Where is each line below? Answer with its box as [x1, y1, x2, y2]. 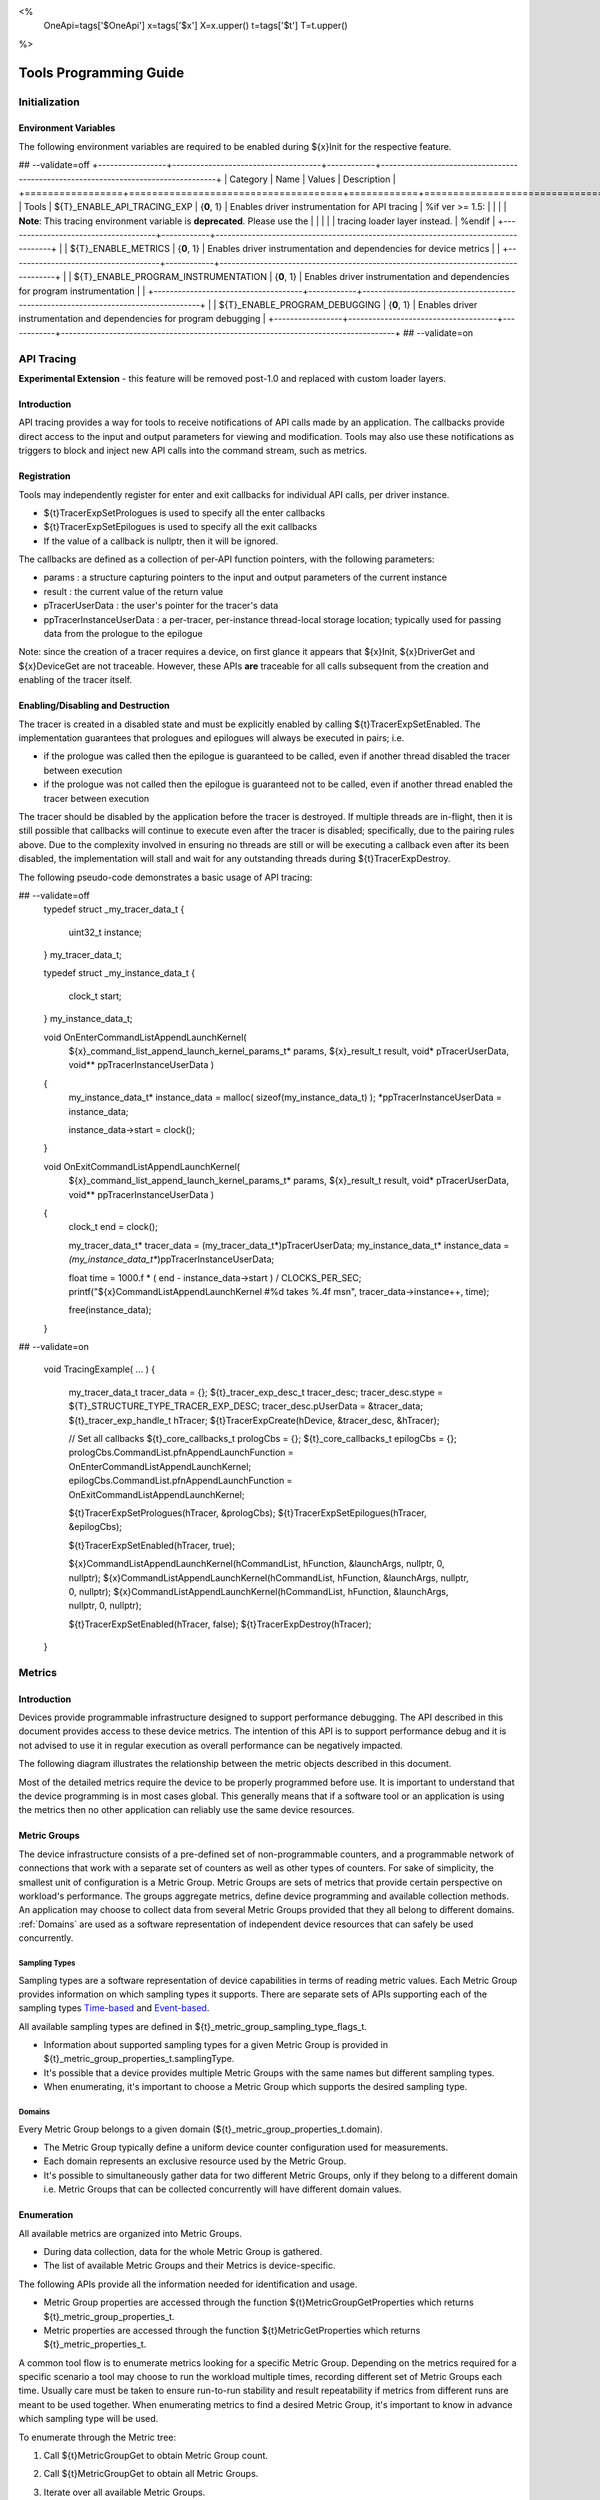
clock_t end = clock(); [68, 1221, 159, 1233]
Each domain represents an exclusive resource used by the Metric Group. [43, 2155, 347, 2167]
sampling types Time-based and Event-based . [18, 2002, 210, 2014]
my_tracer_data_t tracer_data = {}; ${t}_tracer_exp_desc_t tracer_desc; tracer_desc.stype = [68, 1386, 444, 1398]
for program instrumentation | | [18, 285, 146, 297]
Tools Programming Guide [18, 64, 185, 81]
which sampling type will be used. [18, 2413, 159, 2425]
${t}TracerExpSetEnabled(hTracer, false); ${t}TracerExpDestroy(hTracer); [68, 1618, 372, 1630]
